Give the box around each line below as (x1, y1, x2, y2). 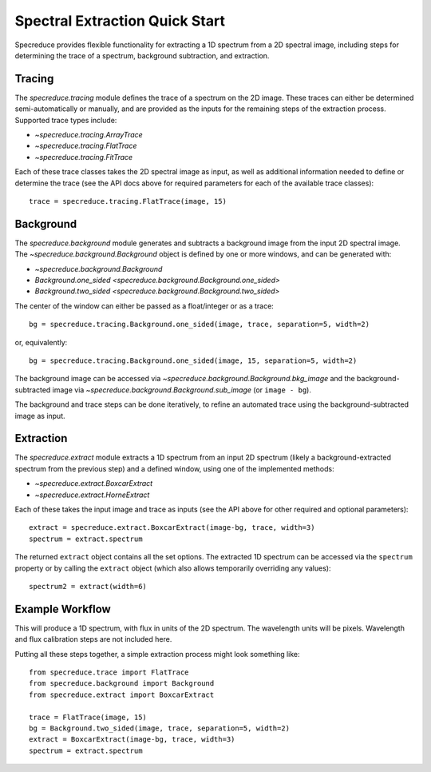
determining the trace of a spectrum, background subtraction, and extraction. (14, 50, 270, 60)
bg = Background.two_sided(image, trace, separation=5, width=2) (29, 724, 291, 733)
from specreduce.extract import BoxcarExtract (29, 690, 215, 699)
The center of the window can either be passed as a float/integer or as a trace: (14, 300, 275, 311)
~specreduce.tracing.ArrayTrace (34, 130, 143, 140)
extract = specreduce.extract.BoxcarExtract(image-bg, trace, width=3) (29, 523, 315, 532)
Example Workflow (14, 602, 111, 615)
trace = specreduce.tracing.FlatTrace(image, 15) (29, 197, 227, 205)
